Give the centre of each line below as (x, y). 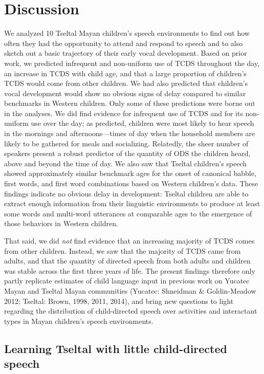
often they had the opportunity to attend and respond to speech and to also (124, 43)
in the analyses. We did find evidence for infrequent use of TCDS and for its (124, 113)
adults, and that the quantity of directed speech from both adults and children (127, 261)
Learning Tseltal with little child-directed (116, 348)
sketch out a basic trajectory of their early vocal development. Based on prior (126, 53)
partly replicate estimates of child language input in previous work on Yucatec (127, 281)
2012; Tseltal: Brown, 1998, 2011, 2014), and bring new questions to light (119, 301)
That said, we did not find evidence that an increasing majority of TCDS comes (129, 240)
